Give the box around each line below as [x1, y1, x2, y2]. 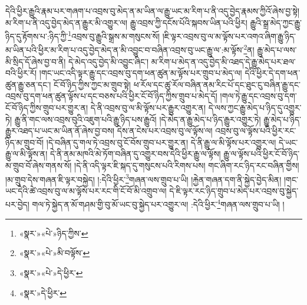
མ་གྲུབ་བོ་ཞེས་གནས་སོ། [5, 159, 72, 172]
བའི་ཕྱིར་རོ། [5, 67, 37, 79]
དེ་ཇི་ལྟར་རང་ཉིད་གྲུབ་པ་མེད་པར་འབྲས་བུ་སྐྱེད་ [169, 184, 299, 196]
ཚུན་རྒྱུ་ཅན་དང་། [5, 78, 51, 90]
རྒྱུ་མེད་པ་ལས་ [257, 44, 297, 56]
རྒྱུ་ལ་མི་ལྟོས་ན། [5, 147, 48, 160]
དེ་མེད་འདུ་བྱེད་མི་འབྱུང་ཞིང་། [68, 55, 149, 67]
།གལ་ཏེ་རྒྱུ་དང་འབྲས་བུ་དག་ [220, 90, 297, 102]
